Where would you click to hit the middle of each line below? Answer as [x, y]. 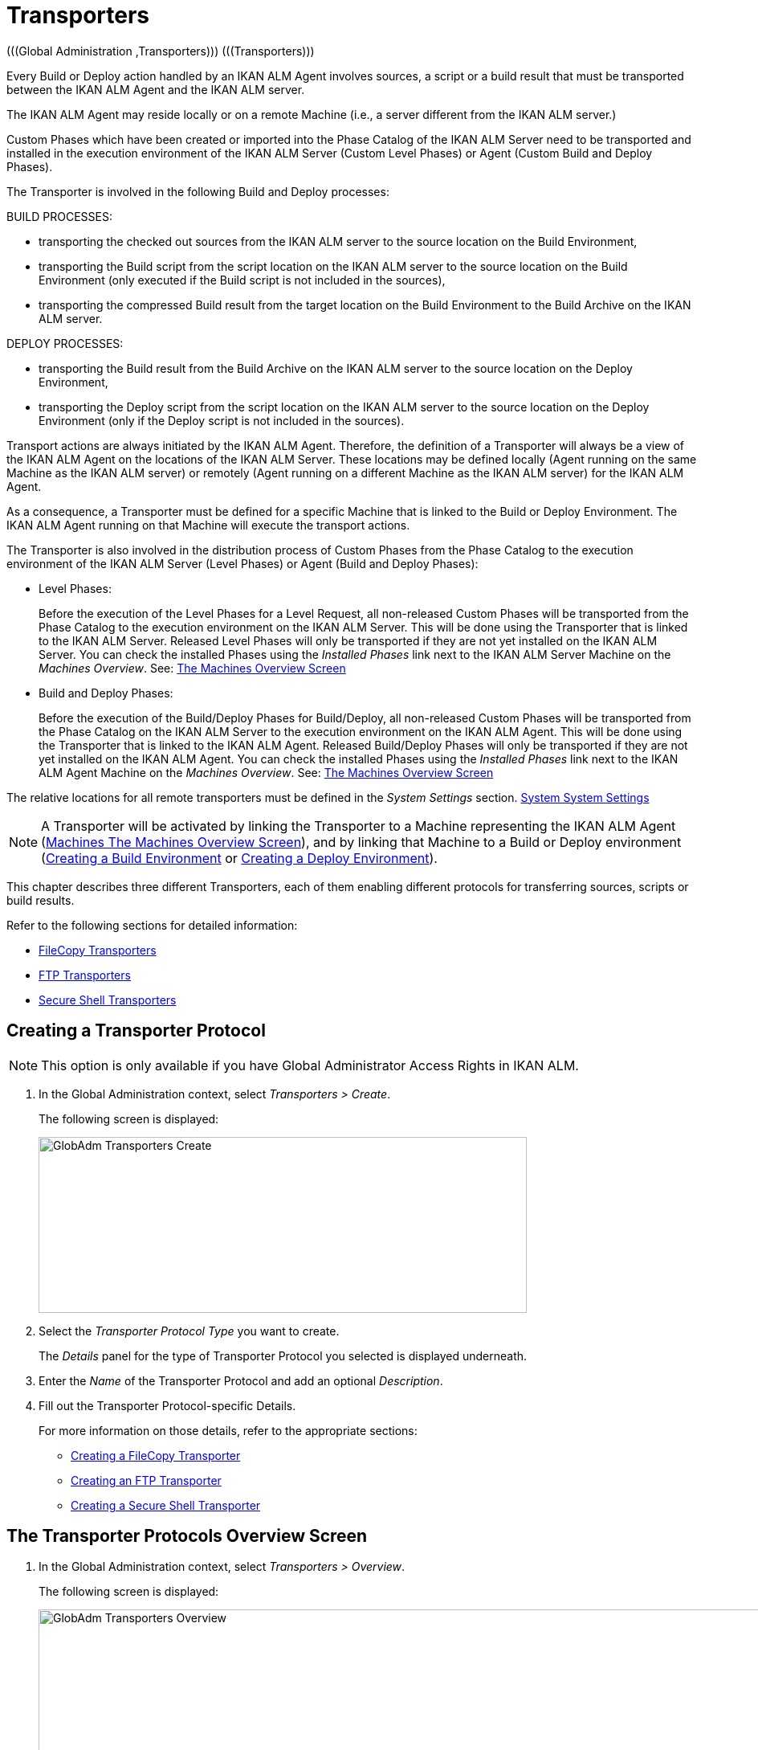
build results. [41, 900]
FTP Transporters [85, 975]
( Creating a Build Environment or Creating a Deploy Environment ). [239, 858]
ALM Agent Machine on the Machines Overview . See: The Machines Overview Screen [266, 772]
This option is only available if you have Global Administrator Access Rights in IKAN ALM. [310, 1065]
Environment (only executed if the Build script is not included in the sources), [242, 280]
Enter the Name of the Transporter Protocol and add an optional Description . [241, 1380]
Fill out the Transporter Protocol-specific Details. [167, 1405]
